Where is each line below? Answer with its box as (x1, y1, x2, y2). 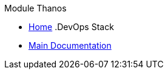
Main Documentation (29, 40, 112, 51)
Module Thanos (4, 3, 67, 13)
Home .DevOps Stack (29, 22, 114, 32)
